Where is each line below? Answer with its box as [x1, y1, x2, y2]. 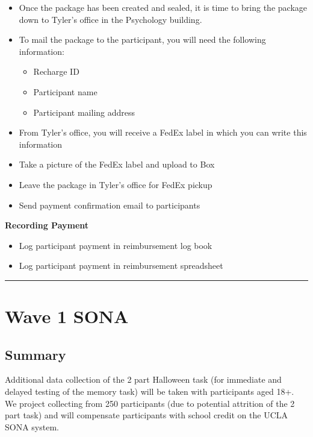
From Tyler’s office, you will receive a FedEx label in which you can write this [19, 126, 307, 139]
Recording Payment [5, 219, 89, 231]
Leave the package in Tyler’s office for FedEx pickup [19, 178, 212, 190]
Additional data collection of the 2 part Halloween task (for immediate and [5, 373, 282, 386]
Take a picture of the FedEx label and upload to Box [19, 158, 215, 171]
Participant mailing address [33, 105, 135, 118]
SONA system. [5, 420, 59, 433]
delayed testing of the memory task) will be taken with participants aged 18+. [5, 385, 294, 398]
